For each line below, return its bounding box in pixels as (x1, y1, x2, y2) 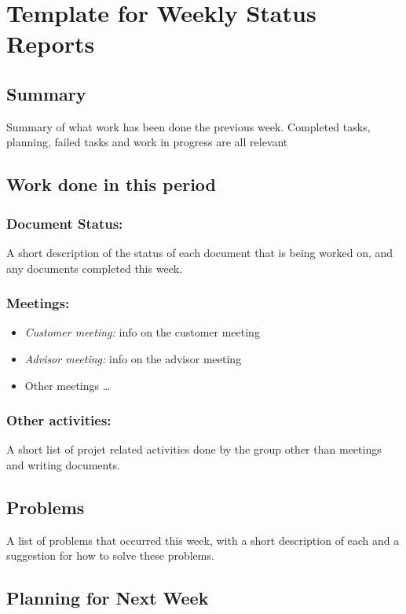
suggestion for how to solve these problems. (6, 547, 214, 564)
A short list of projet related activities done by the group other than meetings (6, 441, 382, 458)
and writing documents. (6, 456, 120, 472)
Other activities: (6, 410, 112, 430)
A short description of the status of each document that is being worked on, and (6, 244, 393, 260)
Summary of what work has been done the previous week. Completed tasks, (6, 118, 371, 134)
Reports (6, 28, 95, 60)
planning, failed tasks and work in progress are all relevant (6, 134, 288, 150)
